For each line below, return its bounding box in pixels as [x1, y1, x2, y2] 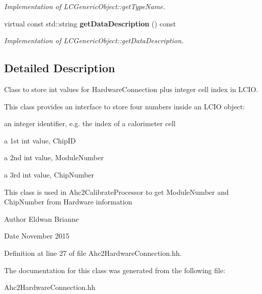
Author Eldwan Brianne [4, 213, 79, 224]
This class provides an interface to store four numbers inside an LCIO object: [4, 101, 245, 111]
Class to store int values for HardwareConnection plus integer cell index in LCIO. [4, 83, 258, 94]
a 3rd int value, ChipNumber [4, 169, 95, 180]
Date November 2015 [4, 230, 70, 241]
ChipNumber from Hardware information [4, 196, 132, 207]
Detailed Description [4, 60, 115, 76]
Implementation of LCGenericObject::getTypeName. [4, 1, 165, 11]
